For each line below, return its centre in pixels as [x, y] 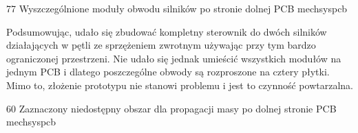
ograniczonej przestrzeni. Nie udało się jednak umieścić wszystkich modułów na [174, 58]
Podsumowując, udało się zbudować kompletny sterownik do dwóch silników [167, 31]
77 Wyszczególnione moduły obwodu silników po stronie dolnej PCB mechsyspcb [177, 8]
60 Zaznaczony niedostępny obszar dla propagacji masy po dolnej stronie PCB [171, 108]
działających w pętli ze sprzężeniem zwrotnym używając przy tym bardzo [161, 45]
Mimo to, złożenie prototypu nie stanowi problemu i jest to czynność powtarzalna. [180, 85]
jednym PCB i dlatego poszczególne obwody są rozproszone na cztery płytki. [168, 72]
